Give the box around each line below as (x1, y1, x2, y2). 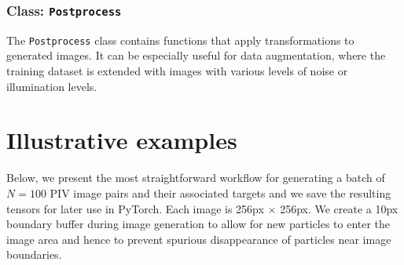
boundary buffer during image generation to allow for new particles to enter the (6, 216, 391, 232)
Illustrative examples (6, 124, 237, 156)
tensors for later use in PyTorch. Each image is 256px (6, 200, 264, 216)
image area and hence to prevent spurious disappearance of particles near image (6, 231, 391, 247)
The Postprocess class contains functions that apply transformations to (6, 31, 354, 48)
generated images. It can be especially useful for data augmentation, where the (6, 47, 386, 64)
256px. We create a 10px (280, 200, 398, 216)
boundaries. (6, 246, 62, 263)
